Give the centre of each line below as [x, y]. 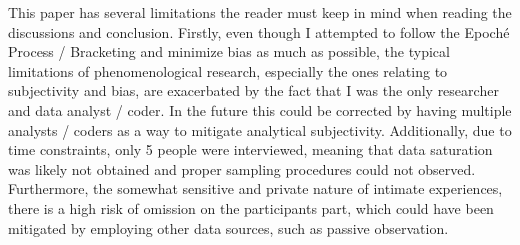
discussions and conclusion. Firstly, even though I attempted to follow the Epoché [259, 31]
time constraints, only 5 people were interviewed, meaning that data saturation [250, 149]
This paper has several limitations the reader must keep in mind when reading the [260, 12]
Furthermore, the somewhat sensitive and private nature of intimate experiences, [255, 188]
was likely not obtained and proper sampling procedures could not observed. [242, 168]
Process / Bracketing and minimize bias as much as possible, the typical [229, 51]
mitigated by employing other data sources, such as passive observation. [228, 227]
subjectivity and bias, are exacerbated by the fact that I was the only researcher [253, 90]
